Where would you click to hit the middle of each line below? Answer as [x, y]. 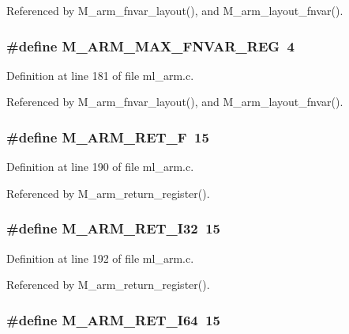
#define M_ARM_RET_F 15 [108, 137]
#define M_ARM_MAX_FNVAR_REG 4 [150, 46]
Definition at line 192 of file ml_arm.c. [100, 258]
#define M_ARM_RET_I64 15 [113, 319]
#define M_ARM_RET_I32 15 [113, 228]
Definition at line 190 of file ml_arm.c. [100, 167]
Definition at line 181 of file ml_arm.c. [100, 75]
